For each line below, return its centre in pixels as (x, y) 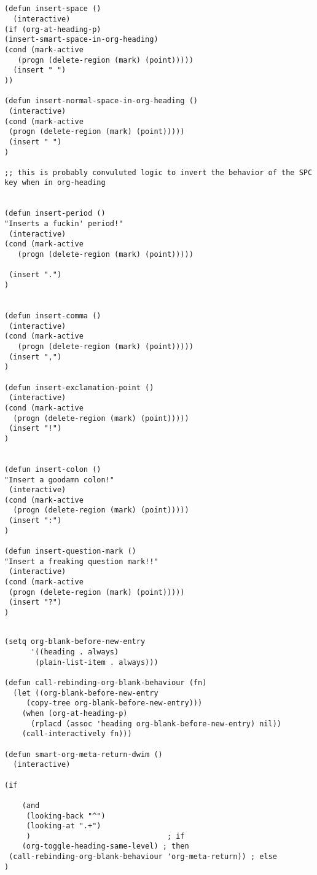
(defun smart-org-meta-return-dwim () (84, 754)
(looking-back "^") (66, 816)
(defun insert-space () (53, 9)
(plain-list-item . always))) (97, 662)
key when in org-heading (55, 183)
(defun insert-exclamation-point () (79, 387)
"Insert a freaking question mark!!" (81, 561)
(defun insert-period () (55, 214)
